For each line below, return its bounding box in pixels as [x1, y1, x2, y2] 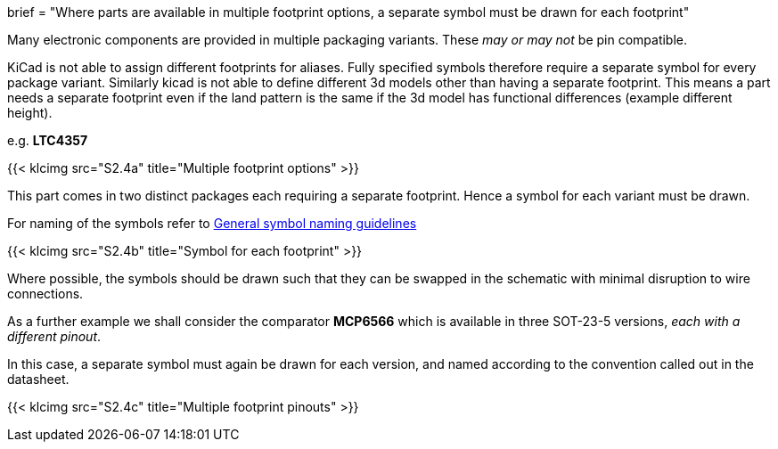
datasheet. [7, 371, 70, 387]
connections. [7, 286, 84, 301]
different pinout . [7, 329, 102, 344]
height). [7, 105, 53, 120]
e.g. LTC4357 [7, 133, 88, 148]
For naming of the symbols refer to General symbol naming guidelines [7, 216, 417, 231]
